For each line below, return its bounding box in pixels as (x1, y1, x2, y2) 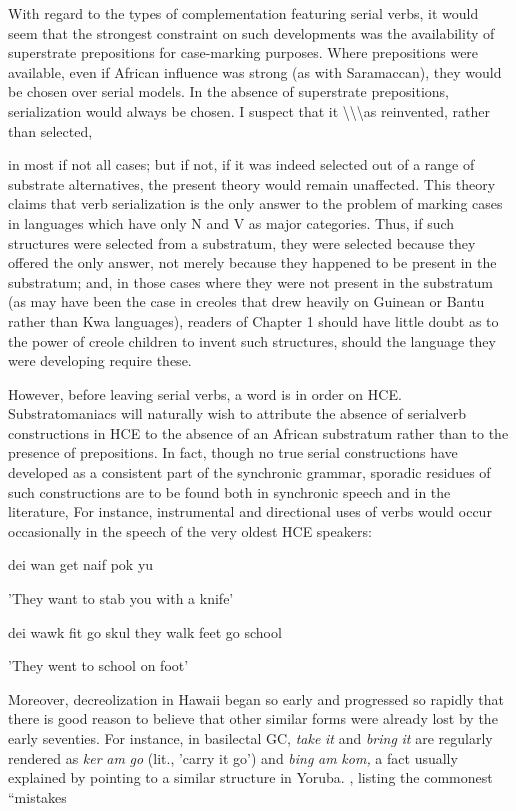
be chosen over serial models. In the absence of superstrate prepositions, (8, 81, 449, 102)
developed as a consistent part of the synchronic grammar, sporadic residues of (8, 462, 491, 483)
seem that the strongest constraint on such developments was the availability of (8, 22, 495, 43)
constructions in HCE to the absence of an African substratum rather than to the (8, 422, 509, 443)
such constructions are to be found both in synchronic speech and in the (8, 481, 451, 502)
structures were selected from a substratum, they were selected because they (8, 232, 476, 253)
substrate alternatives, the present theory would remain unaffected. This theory (8, 173, 496, 194)
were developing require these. (8, 350, 192, 371)
